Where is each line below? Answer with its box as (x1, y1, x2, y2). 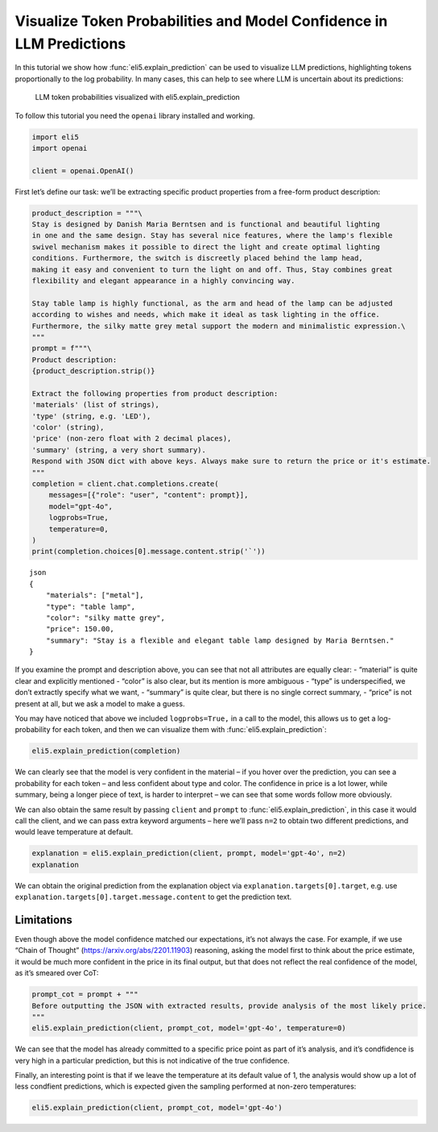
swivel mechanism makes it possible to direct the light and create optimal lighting (31, 242, 380, 252)
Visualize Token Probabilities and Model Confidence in (14, 12, 388, 30)
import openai (31, 144, 88, 152)
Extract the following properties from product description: (31, 389, 279, 398)
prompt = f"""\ (31, 343, 92, 353)
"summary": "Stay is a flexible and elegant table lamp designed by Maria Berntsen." (45, 635, 395, 645)
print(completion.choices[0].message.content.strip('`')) (31, 547, 266, 556)
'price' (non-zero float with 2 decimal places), (31, 434, 232, 443)
